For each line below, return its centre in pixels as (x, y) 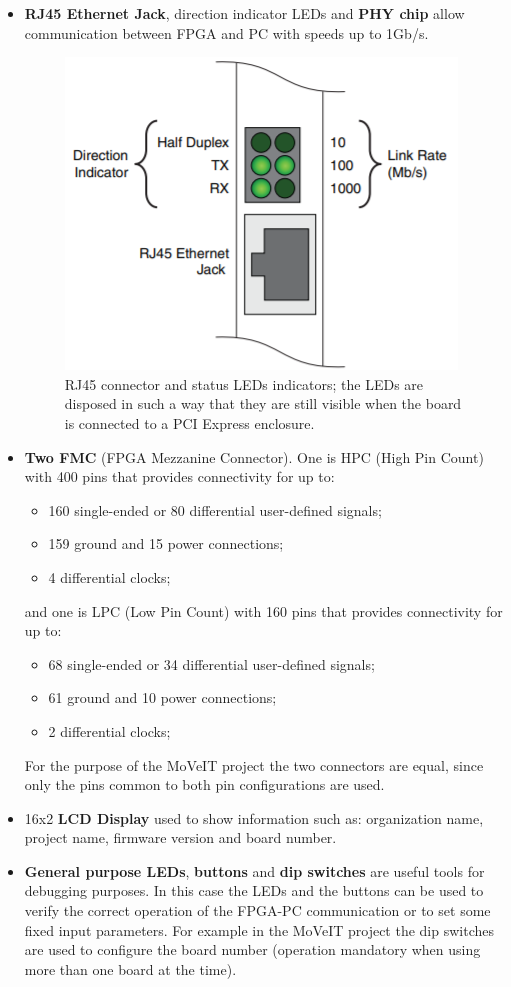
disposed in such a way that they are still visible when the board (263, 403)
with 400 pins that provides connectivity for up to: (179, 476)
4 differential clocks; (109, 576)
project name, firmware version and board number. (180, 837)
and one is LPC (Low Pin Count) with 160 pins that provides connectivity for (263, 610)
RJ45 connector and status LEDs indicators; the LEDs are (244, 383)
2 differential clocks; (109, 730)
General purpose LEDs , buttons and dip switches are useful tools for (254, 870)
